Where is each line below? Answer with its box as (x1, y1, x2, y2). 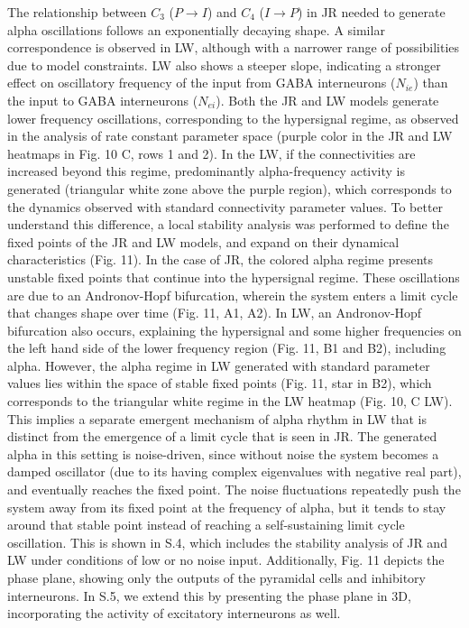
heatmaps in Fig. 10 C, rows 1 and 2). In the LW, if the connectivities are (7, 143, 416, 162)
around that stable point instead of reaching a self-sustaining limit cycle (7, 515, 405, 534)
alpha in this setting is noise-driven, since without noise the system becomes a (7, 444, 439, 463)
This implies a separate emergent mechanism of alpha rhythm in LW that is (7, 409, 427, 428)
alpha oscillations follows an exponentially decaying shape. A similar (7, 20, 385, 39)
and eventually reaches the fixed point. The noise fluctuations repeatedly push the (7, 480, 461, 499)
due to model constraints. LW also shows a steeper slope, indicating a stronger (7, 55, 441, 74)
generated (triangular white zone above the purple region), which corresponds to (7, 179, 452, 198)
